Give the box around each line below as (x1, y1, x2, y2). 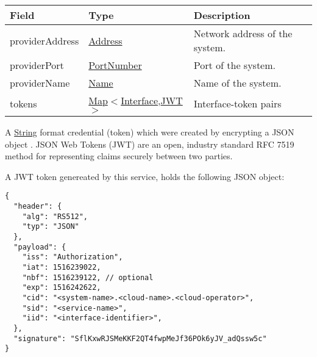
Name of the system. (193, 76, 282, 90)
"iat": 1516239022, (22, 262, 101, 272)
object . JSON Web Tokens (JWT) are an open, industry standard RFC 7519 (5, 137, 294, 150)
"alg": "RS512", (22, 212, 88, 221)
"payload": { (13, 242, 66, 251)
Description (193, 8, 251, 22)
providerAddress (10, 33, 79, 48)
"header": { (13, 202, 62, 211)
